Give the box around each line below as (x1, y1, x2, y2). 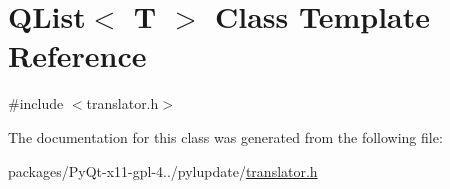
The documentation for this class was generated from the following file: (8, 126, 443, 147)
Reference (8, 35, 147, 76)
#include (8, 93, 64, 114)
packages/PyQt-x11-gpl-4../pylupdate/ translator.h (8, 160, 318, 181)
